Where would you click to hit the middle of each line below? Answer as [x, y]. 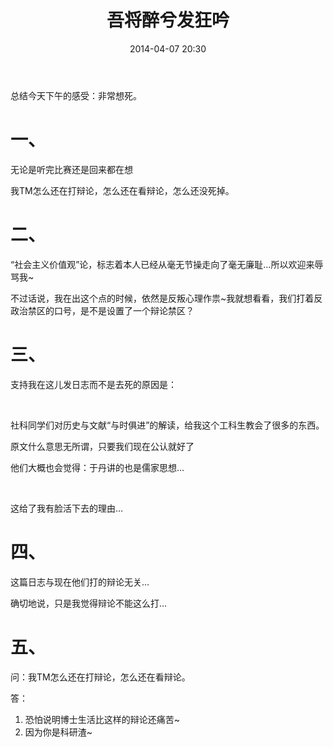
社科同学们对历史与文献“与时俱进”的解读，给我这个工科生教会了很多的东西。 [167, 425]
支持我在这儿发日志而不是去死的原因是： [93, 384]
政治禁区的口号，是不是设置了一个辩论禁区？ [102, 310]
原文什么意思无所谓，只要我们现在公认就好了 [102, 446]
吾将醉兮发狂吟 [168, 20]
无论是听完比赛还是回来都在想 [71, 169]
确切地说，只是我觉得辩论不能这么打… [89, 603]
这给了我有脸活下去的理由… [67, 508]
